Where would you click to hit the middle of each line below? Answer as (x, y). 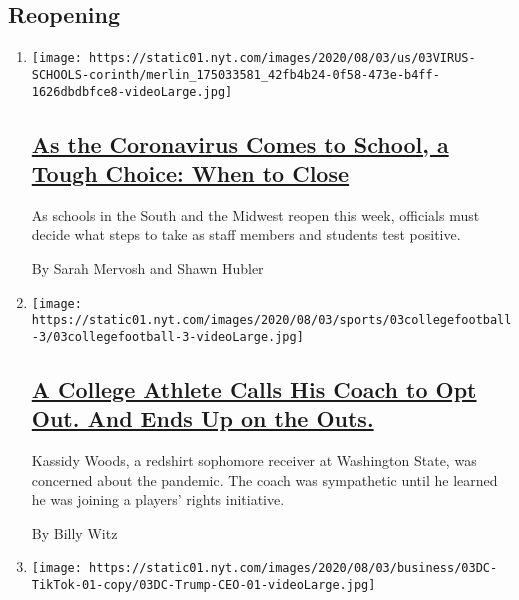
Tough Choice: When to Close (190, 172)
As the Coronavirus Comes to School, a (240, 143)
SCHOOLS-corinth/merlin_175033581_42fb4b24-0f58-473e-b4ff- (235, 74)
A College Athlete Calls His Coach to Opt (254, 388)
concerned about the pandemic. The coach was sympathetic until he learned (264, 479)
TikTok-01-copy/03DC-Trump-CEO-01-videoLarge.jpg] (203, 585)
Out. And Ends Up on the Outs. (202, 418)
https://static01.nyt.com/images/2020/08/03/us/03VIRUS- (282, 58)
